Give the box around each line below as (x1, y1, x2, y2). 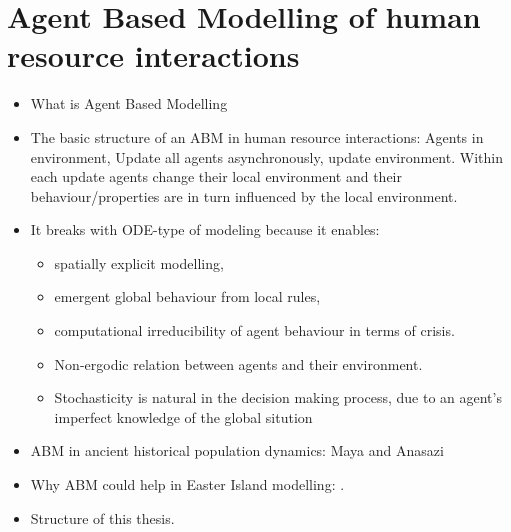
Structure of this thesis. (30, 507, 175, 528)
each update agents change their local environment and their (30, 166, 402, 187)
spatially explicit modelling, (54, 252, 224, 273)
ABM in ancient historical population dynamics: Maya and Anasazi (30, 440, 444, 461)
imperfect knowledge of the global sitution (54, 406, 313, 427)
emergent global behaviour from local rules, (54, 286, 321, 307)
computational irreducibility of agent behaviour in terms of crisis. (54, 320, 455, 341)
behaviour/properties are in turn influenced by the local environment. (30, 185, 458, 206)
